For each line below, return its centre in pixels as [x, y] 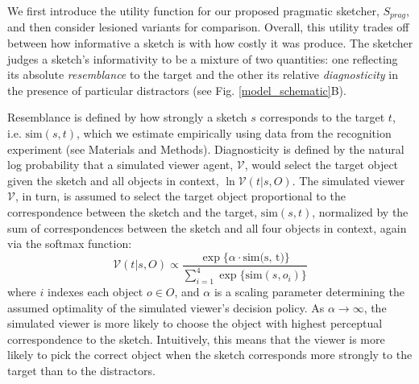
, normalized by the [360, 211]
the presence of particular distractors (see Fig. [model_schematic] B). [177, 90]
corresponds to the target [322, 117]
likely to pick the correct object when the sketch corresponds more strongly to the [210, 355]
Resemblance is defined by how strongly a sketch [127, 117]
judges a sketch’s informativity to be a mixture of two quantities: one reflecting [203, 58]
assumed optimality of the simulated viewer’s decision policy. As [166, 307]
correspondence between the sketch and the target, [133, 211]
